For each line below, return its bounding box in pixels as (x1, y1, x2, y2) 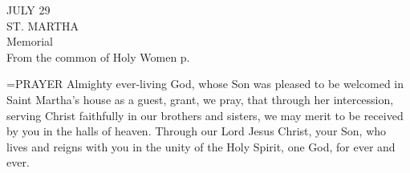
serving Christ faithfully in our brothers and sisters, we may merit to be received (6, 107, 404, 123)
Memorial (6, 33, 53, 50)
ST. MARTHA (6, 17, 79, 34)
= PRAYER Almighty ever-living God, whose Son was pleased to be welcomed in (6, 75, 404, 92)
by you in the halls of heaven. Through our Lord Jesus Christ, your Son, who (6, 123, 387, 139)
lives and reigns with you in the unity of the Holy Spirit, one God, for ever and (6, 138, 396, 155)
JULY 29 (6, 2, 51, 18)
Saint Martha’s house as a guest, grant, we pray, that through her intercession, (6, 91, 394, 107)
